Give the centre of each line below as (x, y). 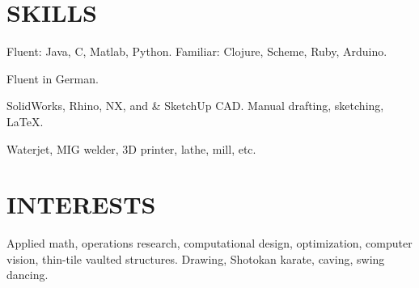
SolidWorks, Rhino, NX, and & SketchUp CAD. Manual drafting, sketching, (195, 106)
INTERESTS (81, 204)
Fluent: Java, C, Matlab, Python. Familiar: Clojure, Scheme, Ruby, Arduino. (197, 51)
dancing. (28, 275)
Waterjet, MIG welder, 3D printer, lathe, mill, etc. (131, 148)
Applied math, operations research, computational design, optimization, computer (209, 243)
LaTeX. (25, 121)
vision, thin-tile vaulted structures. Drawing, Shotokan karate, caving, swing (196, 258)
